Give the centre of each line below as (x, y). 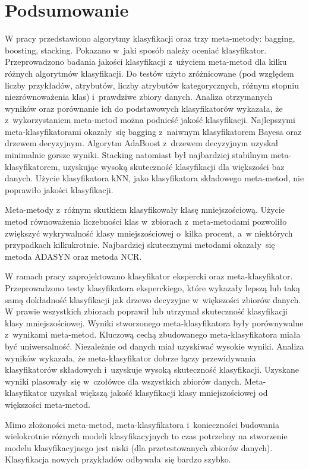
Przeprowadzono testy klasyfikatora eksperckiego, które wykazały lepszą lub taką (152, 288)
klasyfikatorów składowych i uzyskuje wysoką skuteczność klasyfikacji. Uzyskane (152, 369)
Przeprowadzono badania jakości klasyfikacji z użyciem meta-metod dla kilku (146, 62)
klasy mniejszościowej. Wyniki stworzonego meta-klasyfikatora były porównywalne (154, 322)
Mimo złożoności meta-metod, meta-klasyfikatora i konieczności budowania (142, 424)
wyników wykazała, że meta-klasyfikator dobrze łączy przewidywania (130, 358)
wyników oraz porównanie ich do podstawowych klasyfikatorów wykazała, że (144, 108)
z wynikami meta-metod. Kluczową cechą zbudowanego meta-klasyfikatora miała (153, 334)
